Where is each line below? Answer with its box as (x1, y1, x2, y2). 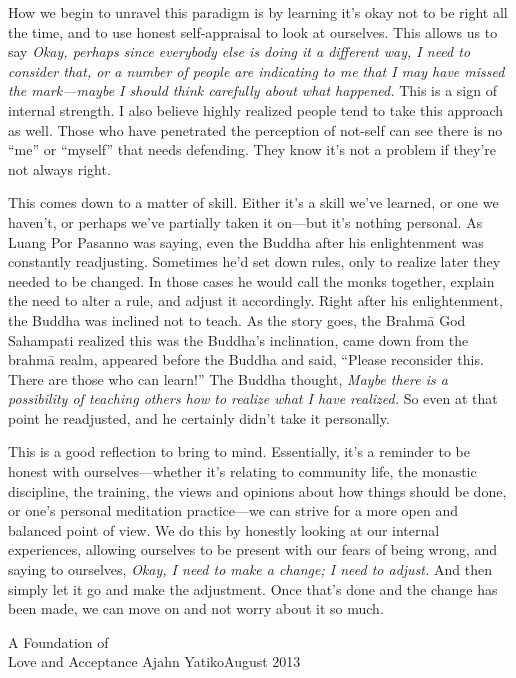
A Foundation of (8, 631, 109, 652)
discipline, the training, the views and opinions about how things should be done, (8, 480, 507, 501)
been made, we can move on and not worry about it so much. (8, 598, 384, 619)
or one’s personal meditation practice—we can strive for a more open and (8, 500, 459, 521)
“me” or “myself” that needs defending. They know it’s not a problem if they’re (8, 139, 496, 160)
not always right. (8, 158, 111, 179)
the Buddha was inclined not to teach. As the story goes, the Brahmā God (8, 309, 466, 330)
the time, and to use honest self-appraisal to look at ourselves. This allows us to (8, 21, 498, 42)
